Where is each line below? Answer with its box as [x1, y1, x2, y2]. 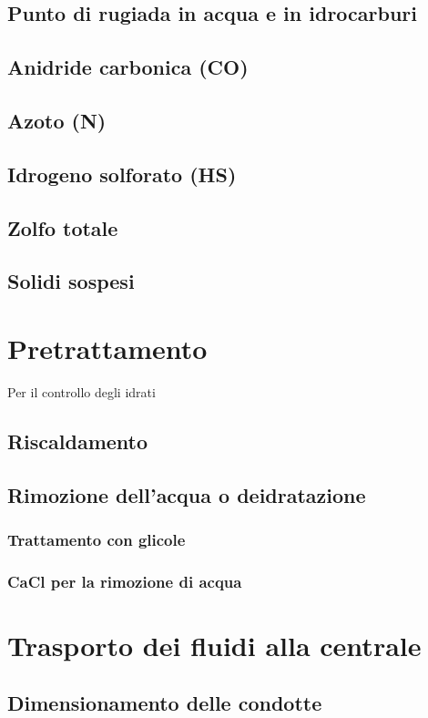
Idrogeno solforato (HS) [7, 159, 237, 188]
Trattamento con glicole [7, 528, 186, 550]
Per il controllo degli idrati [7, 382, 156, 401]
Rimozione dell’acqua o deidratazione [7, 480, 366, 508]
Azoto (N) [7, 106, 107, 134]
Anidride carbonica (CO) [7, 53, 249, 81]
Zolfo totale [7, 213, 118, 241]
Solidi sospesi [7, 267, 135, 295]
